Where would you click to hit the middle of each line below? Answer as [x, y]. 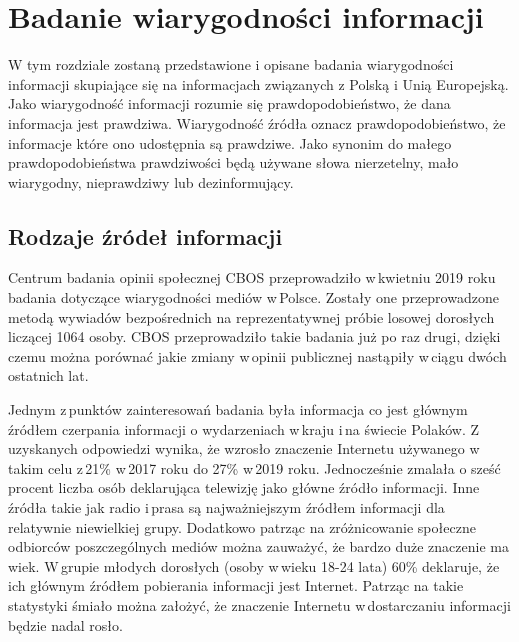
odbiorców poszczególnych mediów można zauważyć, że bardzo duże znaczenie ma [258, 546]
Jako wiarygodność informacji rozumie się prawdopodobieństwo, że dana [229, 103]
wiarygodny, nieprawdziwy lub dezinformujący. [151, 181]
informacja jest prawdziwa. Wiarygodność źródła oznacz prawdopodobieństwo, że [257, 122]
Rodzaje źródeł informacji [145, 235]
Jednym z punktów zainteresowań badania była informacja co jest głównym [238, 409]
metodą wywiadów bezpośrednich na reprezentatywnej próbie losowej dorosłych [251, 316]
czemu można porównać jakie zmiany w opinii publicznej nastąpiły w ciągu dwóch [257, 355]
